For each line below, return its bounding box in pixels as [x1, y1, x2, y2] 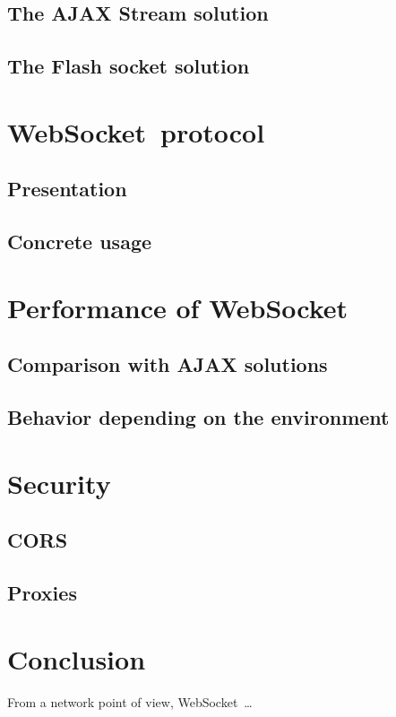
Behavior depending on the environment [7, 403, 390, 431]
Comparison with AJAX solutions [7, 350, 328, 378]
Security [7, 464, 111, 501]
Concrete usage [7, 228, 152, 255]
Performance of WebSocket [7, 289, 349, 325]
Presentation [7, 175, 127, 203]
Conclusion [7, 640, 146, 677]
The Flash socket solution [7, 52, 250, 80]
